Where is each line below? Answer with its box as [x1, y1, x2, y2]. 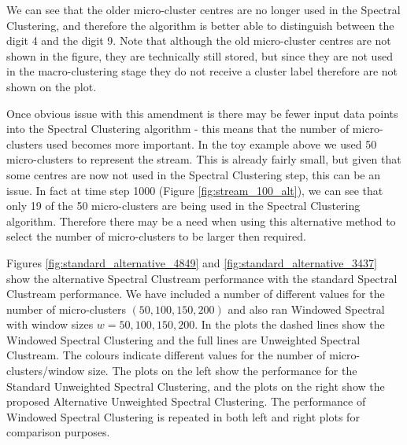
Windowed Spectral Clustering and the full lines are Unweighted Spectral [6, 331, 361, 348]
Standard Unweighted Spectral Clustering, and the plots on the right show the [6, 377, 385, 394]
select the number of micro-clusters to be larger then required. [6, 228, 306, 245]
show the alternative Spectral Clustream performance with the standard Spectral [6, 270, 398, 286]
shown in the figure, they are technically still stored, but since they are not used [6, 47, 393, 64]
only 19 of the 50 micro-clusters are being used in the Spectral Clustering [6, 197, 361, 214]
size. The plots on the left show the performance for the [88, 362, 357, 379]
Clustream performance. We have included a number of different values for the [6, 285, 385, 302]
